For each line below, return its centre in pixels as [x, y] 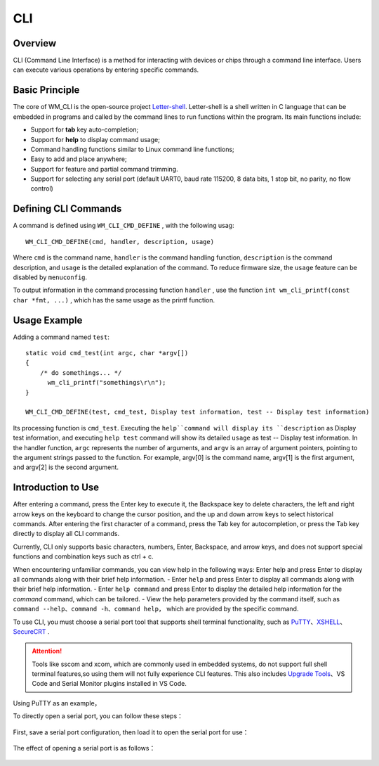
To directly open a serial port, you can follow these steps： [98, 716]
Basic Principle [46, 90]
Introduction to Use [56, 488]
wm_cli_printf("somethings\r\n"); [107, 383]
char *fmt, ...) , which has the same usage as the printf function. [114, 300]
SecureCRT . [31, 631]
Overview [35, 43]
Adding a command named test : [61, 337]
